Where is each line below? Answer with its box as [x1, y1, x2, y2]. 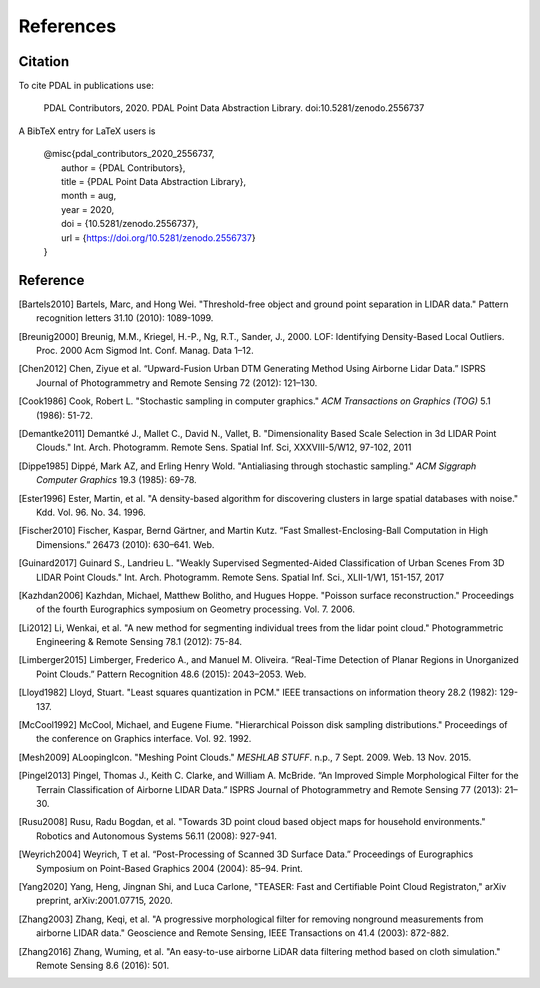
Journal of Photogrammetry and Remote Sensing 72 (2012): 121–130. [36, 376, 318, 389]
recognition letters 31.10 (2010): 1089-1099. [36, 312, 214, 324]
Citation [18, 53, 70, 70]
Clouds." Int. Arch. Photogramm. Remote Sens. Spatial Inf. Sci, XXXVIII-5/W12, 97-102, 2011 [36, 441, 412, 454]
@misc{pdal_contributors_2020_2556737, [43, 148, 215, 160]
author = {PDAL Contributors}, [61, 161, 186, 174]
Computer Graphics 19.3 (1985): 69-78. [36, 474, 197, 486]
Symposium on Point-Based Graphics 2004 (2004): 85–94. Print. [36, 862, 304, 874]
